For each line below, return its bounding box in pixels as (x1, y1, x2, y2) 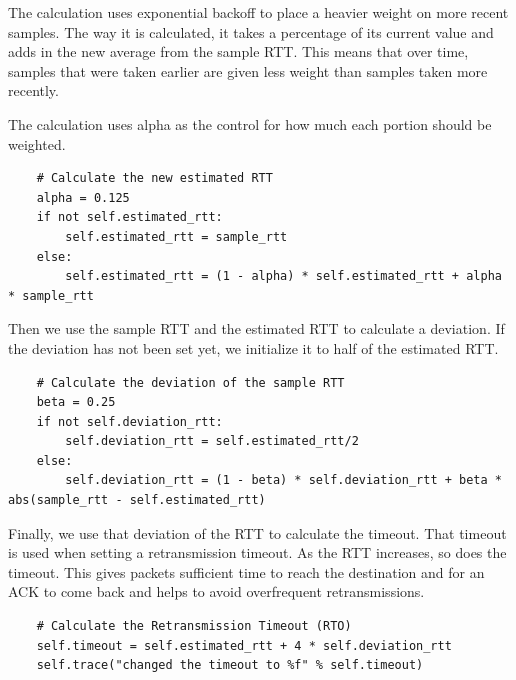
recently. (8, 80, 59, 101)
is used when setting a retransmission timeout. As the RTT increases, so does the (8, 542, 507, 563)
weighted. (8, 133, 66, 154)
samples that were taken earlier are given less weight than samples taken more (8, 60, 488, 81)
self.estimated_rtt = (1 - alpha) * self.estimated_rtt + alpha (65, 269, 502, 284)
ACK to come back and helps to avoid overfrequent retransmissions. (8, 581, 425, 602)
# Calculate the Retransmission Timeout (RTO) (36, 619, 352, 634)
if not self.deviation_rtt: (36, 414, 223, 429)
